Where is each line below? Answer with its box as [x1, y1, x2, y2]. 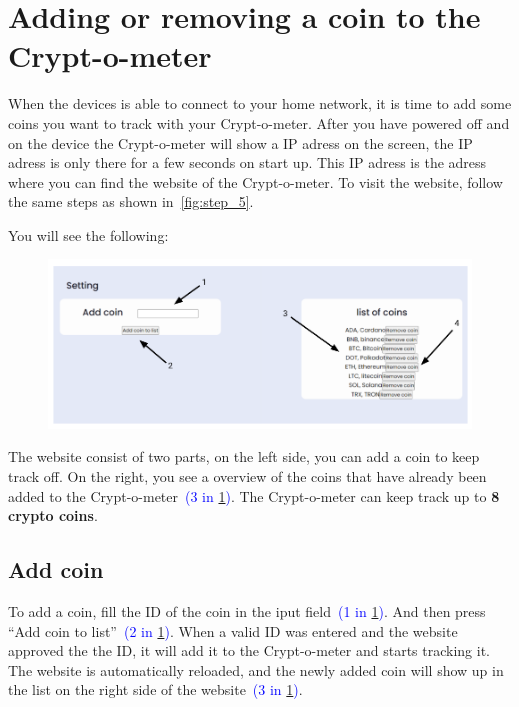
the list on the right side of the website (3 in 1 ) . [8, 679, 303, 700]
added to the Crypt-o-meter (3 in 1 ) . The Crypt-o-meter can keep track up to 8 [8, 485, 500, 506]
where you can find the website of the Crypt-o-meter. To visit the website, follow [8, 171, 503, 192]
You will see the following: [8, 224, 169, 245]
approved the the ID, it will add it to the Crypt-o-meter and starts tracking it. [8, 640, 490, 661]
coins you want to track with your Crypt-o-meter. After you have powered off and [8, 112, 510, 133]
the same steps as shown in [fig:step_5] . [8, 191, 254, 212]
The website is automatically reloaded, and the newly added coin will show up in [8, 659, 504, 680]
